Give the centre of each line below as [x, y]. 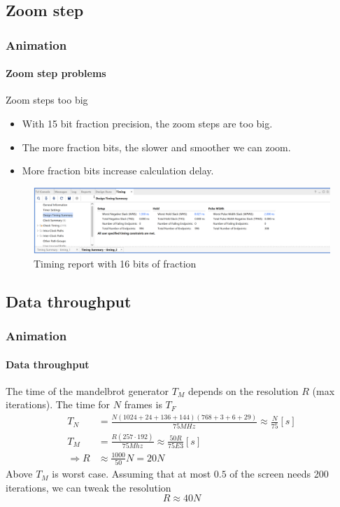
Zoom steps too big [47, 100]
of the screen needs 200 [279, 474]
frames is [143, 404]
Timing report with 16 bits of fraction [115, 263]
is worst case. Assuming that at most [132, 474]
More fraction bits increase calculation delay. [118, 171]
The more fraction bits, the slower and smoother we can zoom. [156, 147]
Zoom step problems [56, 73]
